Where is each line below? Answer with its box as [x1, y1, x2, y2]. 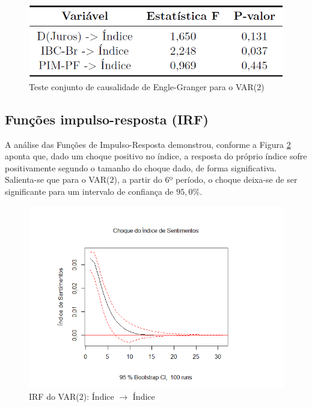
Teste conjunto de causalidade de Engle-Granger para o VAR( [29, 80, 257, 93]
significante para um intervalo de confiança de [5, 185, 174, 197]
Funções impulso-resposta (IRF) [5, 109, 209, 128]
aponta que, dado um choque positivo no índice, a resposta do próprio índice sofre [5, 150, 307, 162]
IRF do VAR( [29, 390, 79, 402]
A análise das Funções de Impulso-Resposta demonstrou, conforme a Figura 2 [5, 138, 291, 150]
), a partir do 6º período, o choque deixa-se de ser [114, 173, 298, 186]
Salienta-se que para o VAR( [5, 173, 110, 186]
